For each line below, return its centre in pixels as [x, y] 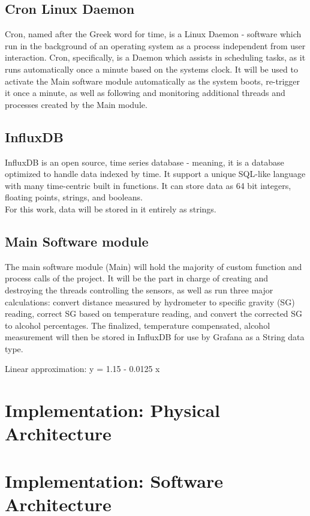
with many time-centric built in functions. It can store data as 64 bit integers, [148, 185]
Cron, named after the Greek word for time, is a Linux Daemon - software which [153, 34]
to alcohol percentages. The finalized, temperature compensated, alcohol [138, 325]
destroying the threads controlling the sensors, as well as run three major [139, 289]
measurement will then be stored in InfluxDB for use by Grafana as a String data [155, 337]
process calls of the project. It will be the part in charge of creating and [137, 278]
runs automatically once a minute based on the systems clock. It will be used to [151, 69]
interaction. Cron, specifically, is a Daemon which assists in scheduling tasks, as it [155, 57]
